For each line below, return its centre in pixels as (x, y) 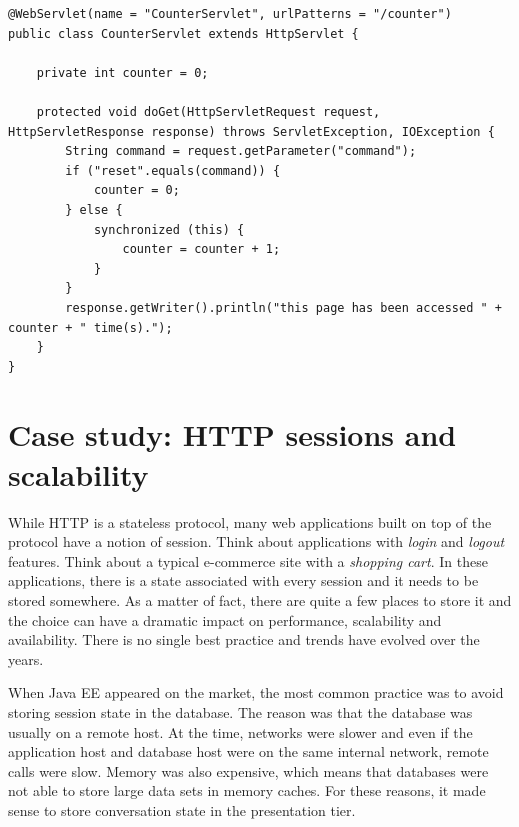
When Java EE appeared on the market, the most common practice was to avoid (256, 692)
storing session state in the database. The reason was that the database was (240, 711)
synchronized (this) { (169, 229)
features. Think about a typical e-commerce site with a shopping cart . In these (248, 560)
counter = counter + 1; (201, 249)
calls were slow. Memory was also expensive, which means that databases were (248, 770)
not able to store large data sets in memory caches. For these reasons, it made (247, 790)
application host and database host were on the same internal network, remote (248, 751)
